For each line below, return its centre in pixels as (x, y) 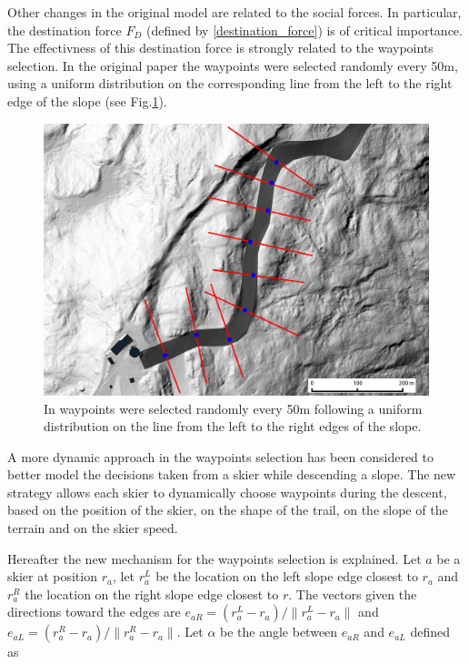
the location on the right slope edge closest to (152, 594)
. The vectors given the (353, 594)
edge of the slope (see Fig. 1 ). (87, 101)
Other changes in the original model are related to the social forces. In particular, (234, 12)
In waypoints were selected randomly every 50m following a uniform (233, 408)
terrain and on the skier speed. (93, 528)
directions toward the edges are (94, 612)
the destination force (65, 30)
